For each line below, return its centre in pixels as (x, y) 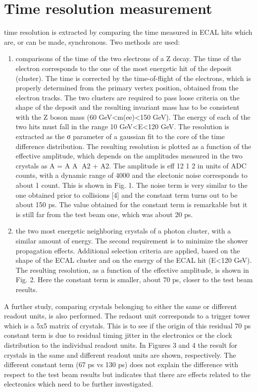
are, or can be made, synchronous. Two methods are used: (92, 41)
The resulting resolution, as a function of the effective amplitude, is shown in (132, 270)
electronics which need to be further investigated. (79, 384)
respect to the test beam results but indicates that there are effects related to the (127, 374)
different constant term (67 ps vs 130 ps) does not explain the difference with (121, 364)
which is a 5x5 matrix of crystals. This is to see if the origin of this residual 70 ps (128, 325)
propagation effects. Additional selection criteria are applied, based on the (128, 250)
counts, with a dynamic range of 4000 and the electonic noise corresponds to (131, 175)
